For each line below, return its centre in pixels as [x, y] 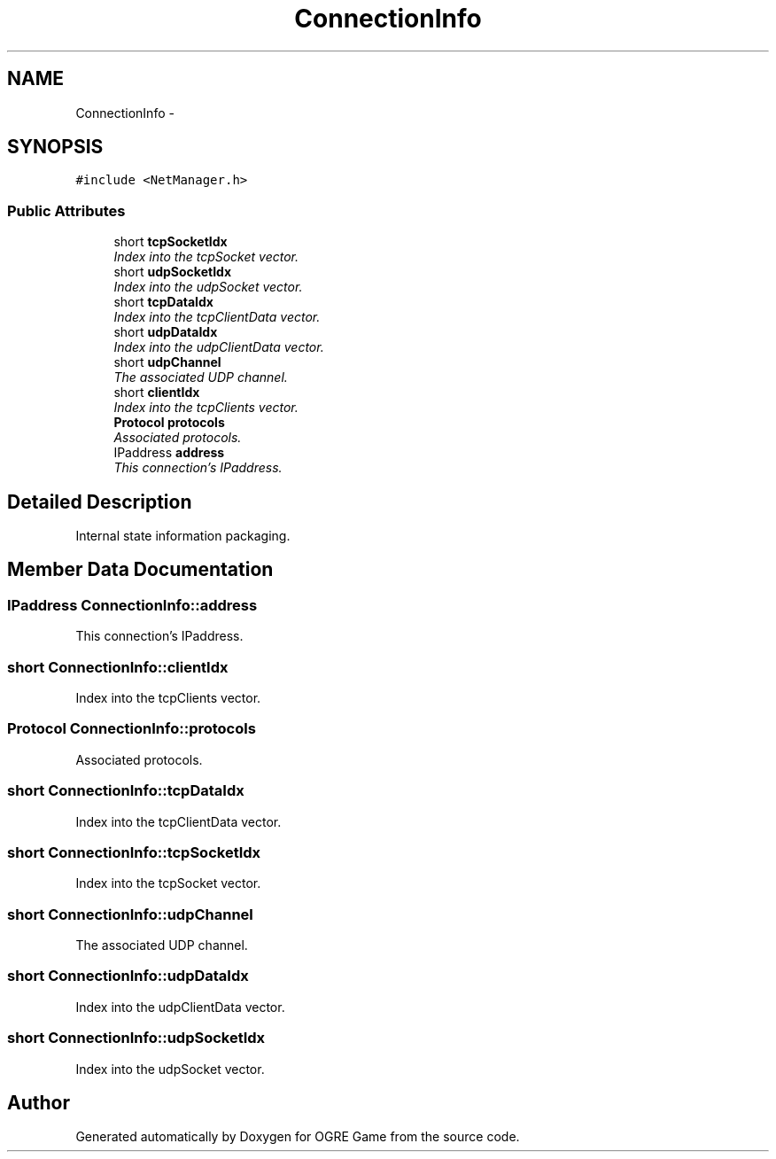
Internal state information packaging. [183, 536]
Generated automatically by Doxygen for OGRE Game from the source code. [298, 1137]
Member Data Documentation [140, 570]
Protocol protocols [169, 423]
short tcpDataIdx [163, 302]
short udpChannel [167, 362]
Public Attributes [66, 210]
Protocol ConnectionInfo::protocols [132, 729]
